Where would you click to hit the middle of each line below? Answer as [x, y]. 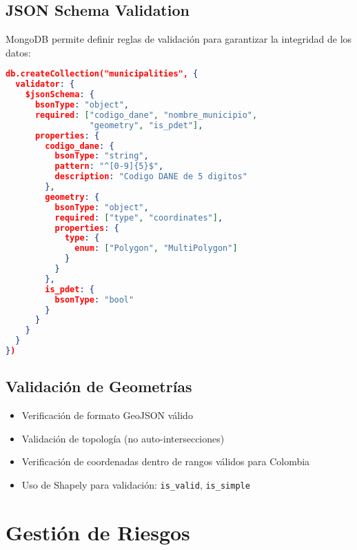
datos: [18, 52]
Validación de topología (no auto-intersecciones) [123, 438]
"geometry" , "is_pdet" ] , [146, 125]
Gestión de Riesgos [98, 532]
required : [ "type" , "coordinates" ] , [139, 217]
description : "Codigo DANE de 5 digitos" [151, 177]
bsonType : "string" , [102, 156]
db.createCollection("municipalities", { [102, 74]
